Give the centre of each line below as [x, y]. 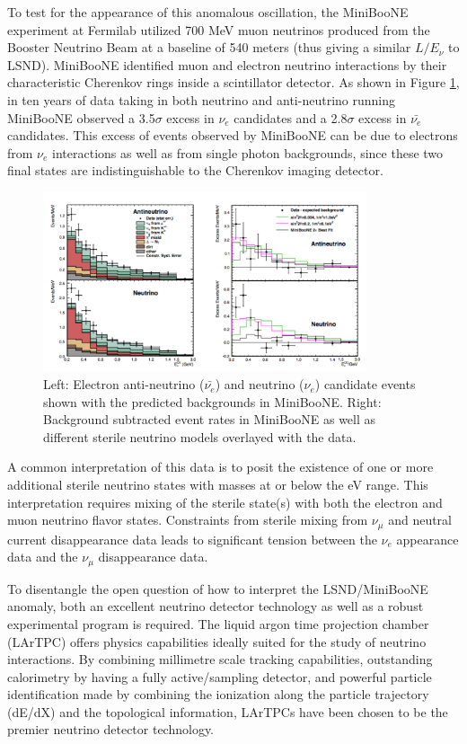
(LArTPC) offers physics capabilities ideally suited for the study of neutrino [217, 641]
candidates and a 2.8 [291, 117]
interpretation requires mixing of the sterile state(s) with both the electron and [225, 502]
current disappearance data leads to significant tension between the [192, 539]
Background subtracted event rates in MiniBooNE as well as [210, 419]
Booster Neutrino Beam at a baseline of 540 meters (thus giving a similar [209, 47]
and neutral [420, 520]
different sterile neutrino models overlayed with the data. [200, 436]
